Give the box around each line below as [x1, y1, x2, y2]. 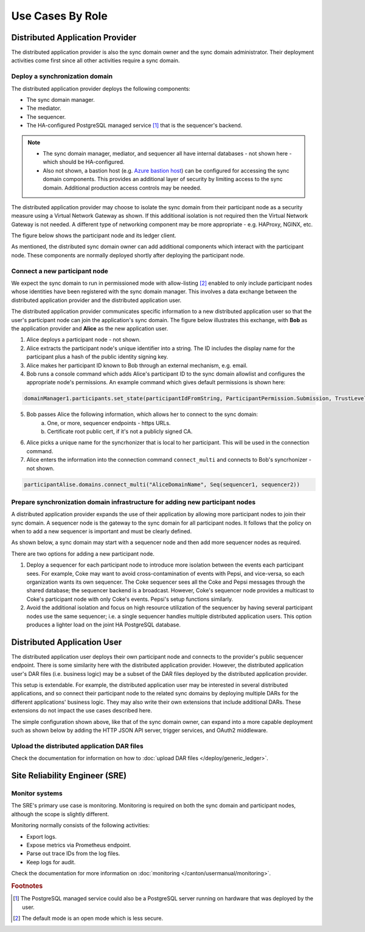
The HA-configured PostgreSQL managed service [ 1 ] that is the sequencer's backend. [26, 122, 243, 129]
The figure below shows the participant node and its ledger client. [11, 232, 176, 239]
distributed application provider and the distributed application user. [11, 296, 182, 304]
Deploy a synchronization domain [11, 72, 113, 81]
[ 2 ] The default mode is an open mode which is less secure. [13, 914, 164, 922]
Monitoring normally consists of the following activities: [11, 822, 150, 829]
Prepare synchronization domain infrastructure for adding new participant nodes [11, 498, 255, 506]
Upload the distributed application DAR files [11, 742, 144, 750]
